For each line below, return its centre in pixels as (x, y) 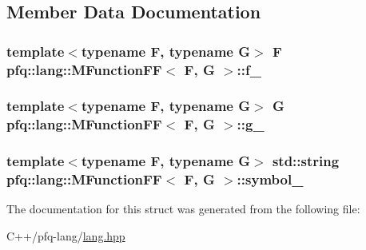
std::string (306, 161)
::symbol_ (270, 179)
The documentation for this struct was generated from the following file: (183, 209)
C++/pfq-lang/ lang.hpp (66, 236)
